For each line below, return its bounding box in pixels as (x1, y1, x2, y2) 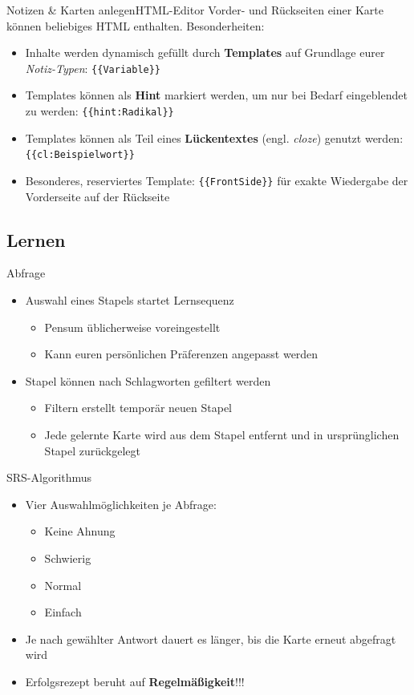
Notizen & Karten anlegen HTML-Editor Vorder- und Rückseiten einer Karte (6, 2, 384, 18)
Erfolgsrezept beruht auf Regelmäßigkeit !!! (25, 673, 245, 689)
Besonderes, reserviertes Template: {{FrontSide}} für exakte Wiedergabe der (25, 172, 408, 188)
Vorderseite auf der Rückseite (25, 188, 170, 204)
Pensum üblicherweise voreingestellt (44, 318, 221, 335)
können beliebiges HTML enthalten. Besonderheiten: (6, 17, 265, 34)
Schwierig (44, 549, 91, 566)
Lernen (6, 227, 66, 252)
